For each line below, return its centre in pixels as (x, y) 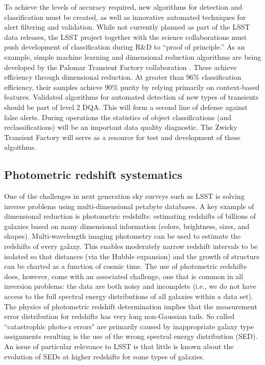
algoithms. (20, 147)
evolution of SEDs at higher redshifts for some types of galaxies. (104, 356)
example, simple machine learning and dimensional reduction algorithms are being (133, 56)
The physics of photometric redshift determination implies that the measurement (131, 306)
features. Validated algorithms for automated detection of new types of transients (131, 97)
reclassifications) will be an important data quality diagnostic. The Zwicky (121, 127)
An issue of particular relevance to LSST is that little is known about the (119, 346)
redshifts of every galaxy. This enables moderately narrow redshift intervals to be (131, 246)
